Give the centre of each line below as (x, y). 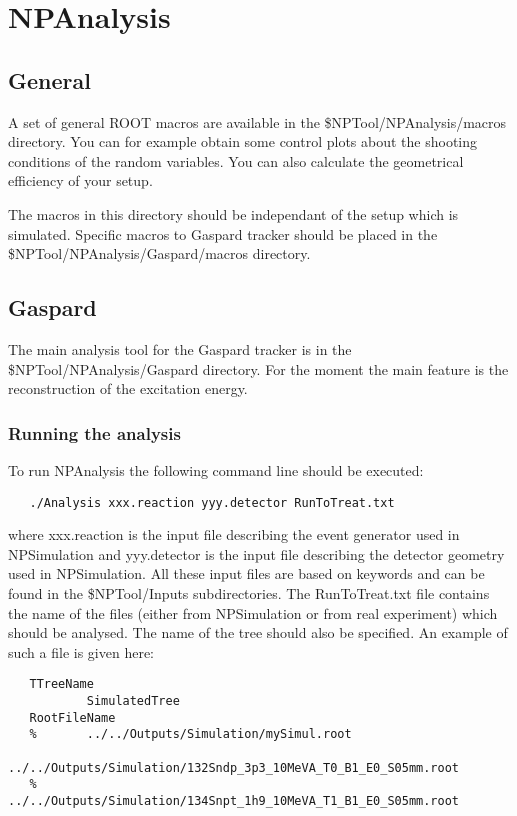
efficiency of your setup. (80, 180)
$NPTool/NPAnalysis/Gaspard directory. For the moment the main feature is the (258, 368)
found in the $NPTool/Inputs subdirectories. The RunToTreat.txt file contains (249, 592)
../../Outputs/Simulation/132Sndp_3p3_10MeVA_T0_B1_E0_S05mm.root (234, 767)
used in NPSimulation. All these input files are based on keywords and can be (246, 573)
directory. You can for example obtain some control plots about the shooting (243, 141)
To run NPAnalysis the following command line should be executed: (216, 469)
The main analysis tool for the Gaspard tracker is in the (180, 348)
